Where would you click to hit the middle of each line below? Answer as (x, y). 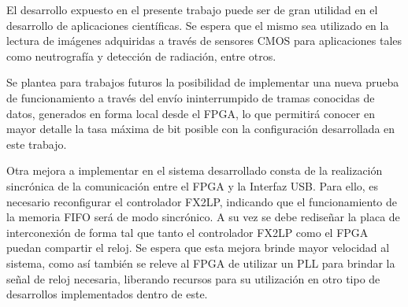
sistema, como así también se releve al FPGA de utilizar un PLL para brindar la (201, 263)
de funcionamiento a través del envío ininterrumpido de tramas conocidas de (191, 97)
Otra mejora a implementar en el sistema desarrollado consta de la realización (195, 170)
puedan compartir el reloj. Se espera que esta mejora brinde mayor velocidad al (198, 248)
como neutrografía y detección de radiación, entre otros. (141, 55)
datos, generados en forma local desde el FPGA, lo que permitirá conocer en (191, 113)
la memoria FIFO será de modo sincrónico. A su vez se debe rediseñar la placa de (203, 217)
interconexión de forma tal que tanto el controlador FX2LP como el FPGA (187, 232)
